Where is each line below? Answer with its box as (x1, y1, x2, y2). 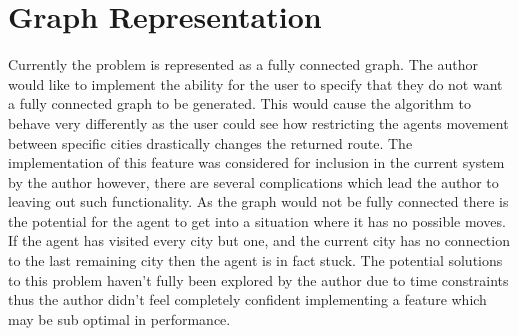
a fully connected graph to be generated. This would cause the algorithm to (8, 93, 472, 114)
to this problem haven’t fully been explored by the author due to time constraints (8, 269, 509, 290)
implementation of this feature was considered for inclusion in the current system (8, 152, 505, 173)
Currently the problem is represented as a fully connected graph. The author (8, 54, 478, 75)
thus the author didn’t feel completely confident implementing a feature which (8, 289, 487, 310)
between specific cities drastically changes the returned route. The (8, 132, 413, 153)
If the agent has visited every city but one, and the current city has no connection (8, 230, 510, 251)
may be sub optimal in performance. (8, 308, 231, 329)
